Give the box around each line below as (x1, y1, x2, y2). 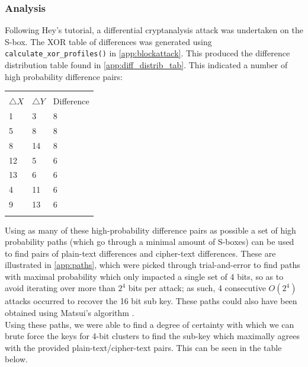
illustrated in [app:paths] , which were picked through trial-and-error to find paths (5, 259, 300, 271)
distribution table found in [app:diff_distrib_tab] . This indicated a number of (5, 59, 288, 71)
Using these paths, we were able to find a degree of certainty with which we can (5, 318, 294, 330)
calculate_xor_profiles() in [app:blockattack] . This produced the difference (5, 47, 290, 59)
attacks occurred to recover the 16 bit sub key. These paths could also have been (5, 295, 297, 307)
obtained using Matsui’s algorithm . (5, 307, 134, 319)
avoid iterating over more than (5, 282, 115, 294)
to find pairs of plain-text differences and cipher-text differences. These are (5, 247, 276, 259)
